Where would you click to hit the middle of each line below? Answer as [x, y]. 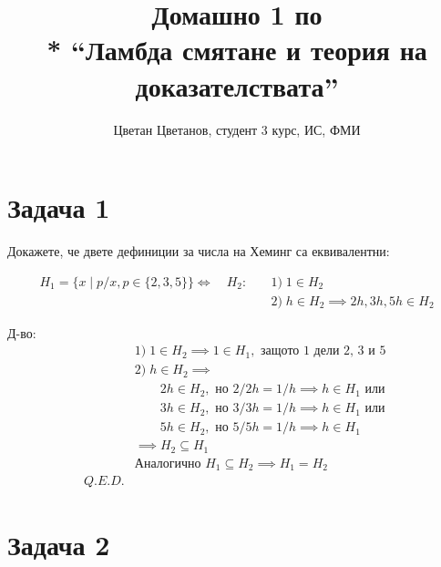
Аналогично [168, 464]
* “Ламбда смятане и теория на [237, 50]
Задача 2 [59, 544]
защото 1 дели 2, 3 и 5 [323, 351]
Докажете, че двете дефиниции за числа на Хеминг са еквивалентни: [199, 251]
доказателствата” [237, 85]
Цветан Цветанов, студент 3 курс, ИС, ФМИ [237, 129]
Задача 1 [59, 207]
